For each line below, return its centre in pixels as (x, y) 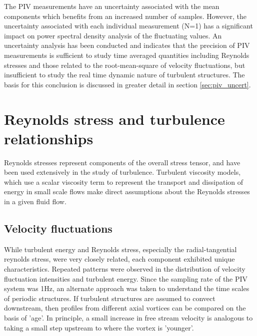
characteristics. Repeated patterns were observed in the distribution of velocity (125, 269)
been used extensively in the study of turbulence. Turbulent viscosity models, (122, 172)
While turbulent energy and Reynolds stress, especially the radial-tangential (120, 249)
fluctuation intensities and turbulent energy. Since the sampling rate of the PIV (126, 278)
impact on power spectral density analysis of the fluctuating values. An (113, 35)
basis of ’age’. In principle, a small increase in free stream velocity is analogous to (128, 317)
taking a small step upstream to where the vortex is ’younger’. (99, 327)
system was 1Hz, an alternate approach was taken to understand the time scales (127, 288)
